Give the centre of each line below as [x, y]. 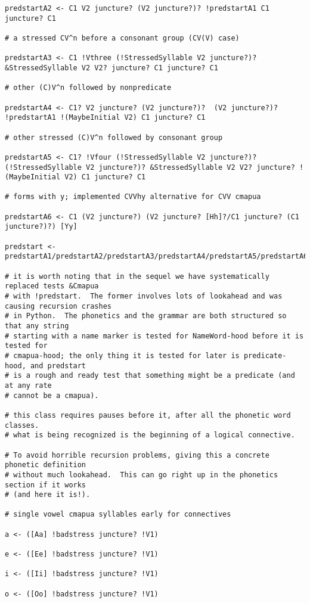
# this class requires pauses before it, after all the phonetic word [148, 415]
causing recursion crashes [58, 306]
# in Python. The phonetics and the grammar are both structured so [146, 316]
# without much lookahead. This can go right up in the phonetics [142, 475]
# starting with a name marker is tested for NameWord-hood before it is [154, 336]
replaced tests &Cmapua [52, 286]
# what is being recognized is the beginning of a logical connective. [150, 435]
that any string [37, 326]
